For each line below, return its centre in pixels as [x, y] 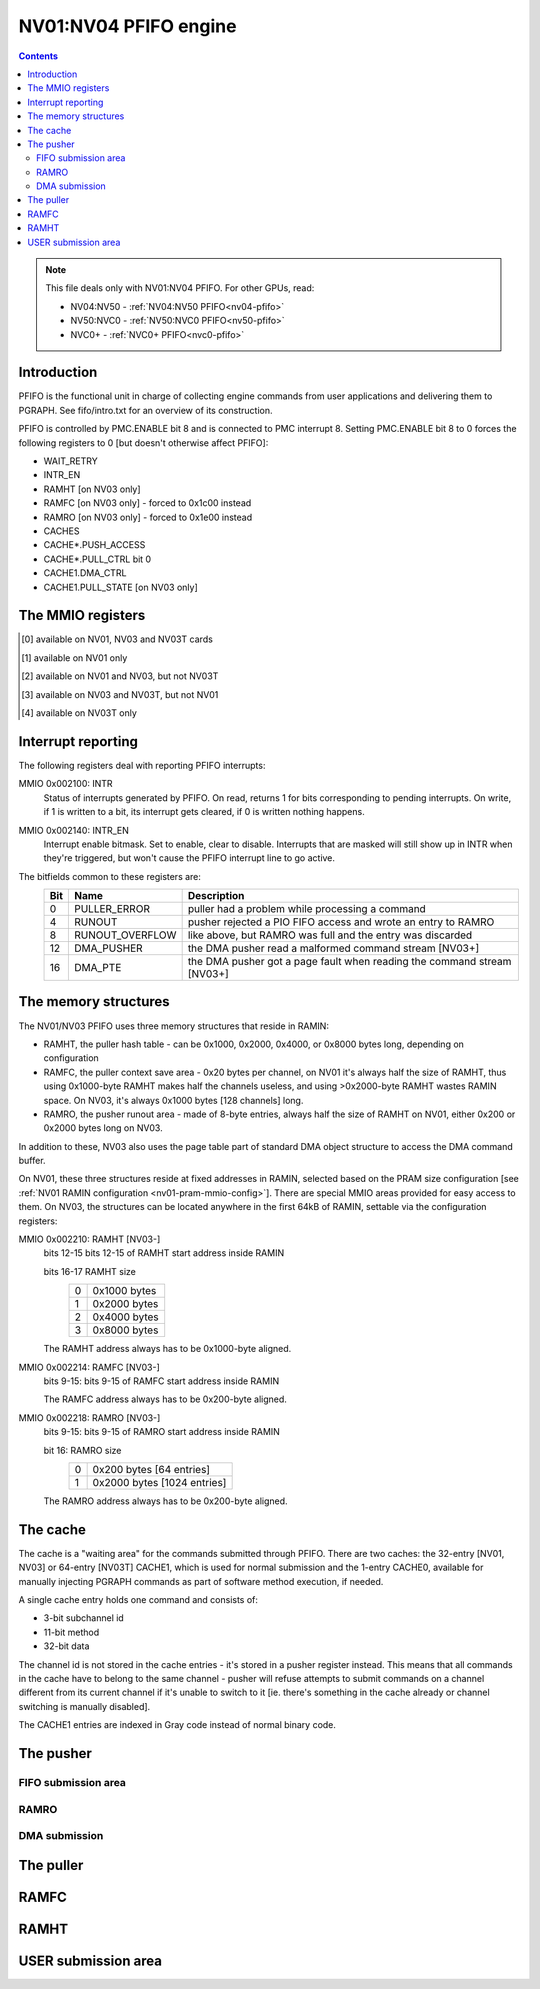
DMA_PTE [97, 968]
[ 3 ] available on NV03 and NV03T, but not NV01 [120, 694]
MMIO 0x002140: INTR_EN [74, 830]
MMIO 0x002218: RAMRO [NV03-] [89, 1417]
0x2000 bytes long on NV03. [103, 1128]
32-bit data [66, 1646]
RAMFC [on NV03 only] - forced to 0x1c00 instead [147, 503]
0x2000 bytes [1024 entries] [159, 1482]
